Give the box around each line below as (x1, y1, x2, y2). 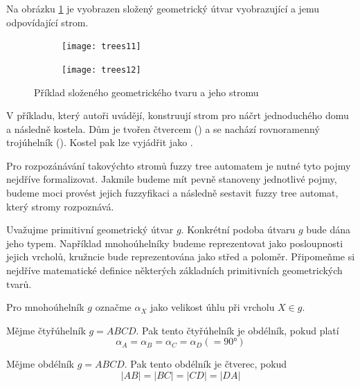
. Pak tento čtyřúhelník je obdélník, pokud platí (136, 323, 339, 337)
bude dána (306, 222, 351, 237)
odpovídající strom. (6, 15, 89, 29)
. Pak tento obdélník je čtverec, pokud (124, 357, 287, 371)
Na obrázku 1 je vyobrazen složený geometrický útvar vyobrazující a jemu (6, 1, 320, 15)
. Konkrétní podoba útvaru (181, 222, 296, 237)
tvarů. (6, 276, 32, 291)
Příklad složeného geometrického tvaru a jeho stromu (34, 84, 259, 99)
